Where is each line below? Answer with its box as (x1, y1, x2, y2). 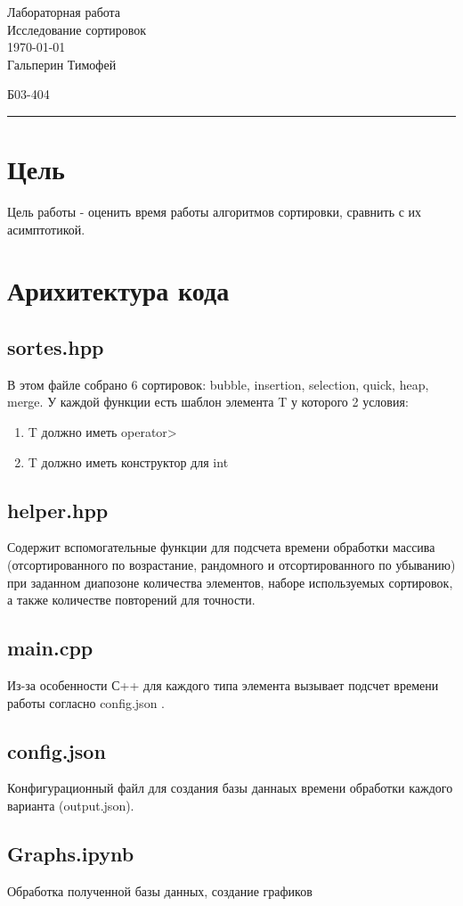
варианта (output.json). (7, 796, 134, 814)
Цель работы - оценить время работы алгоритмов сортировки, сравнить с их (7, 202, 422, 221)
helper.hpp (7, 496, 109, 523)
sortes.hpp (7, 334, 104, 361)
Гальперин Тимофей (7, 54, 117, 73)
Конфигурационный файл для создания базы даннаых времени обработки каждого (7, 778, 453, 797)
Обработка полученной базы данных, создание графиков (7, 881, 313, 900)
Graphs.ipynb (7, 839, 134, 867)
